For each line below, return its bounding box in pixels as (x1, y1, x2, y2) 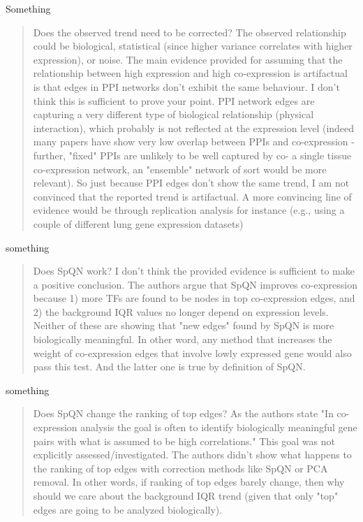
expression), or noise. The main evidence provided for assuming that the (33, 52, 343, 66)
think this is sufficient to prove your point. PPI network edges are (33, 93, 315, 108)
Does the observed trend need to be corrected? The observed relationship (33, 24, 346, 39)
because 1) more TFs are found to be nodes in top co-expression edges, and (33, 291, 355, 305)
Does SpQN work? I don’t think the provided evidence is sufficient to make (33, 263, 355, 278)
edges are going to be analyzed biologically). (33, 502, 223, 516)
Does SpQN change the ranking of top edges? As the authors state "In (33, 406, 334, 421)
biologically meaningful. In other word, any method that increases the (33, 332, 332, 347)
